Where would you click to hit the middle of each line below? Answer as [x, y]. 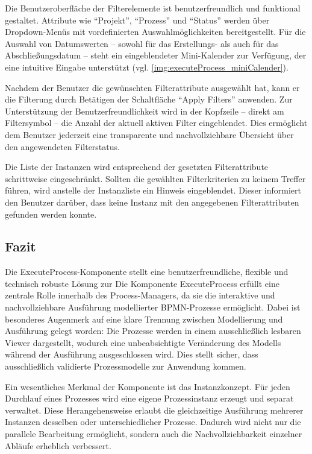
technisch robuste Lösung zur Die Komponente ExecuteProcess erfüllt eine [142, 283]
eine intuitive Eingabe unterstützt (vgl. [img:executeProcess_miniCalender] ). [147, 67]
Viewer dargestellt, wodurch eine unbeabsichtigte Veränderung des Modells [143, 342]
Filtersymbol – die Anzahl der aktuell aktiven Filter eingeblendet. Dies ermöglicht [156, 123]
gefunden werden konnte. [51, 214]
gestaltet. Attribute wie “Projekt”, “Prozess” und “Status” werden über [137, 20]
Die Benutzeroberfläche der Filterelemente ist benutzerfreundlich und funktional [153, 8]
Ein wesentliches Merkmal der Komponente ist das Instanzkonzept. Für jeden [148, 386]
